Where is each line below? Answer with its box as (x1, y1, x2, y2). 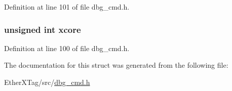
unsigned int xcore (4, 23, 81, 35)
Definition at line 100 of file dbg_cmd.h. (4, 42, 130, 53)
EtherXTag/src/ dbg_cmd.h (4, 77, 90, 87)
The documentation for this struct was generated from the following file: (4, 60, 228, 70)
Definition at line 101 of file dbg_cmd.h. (4, 2, 130, 12)
